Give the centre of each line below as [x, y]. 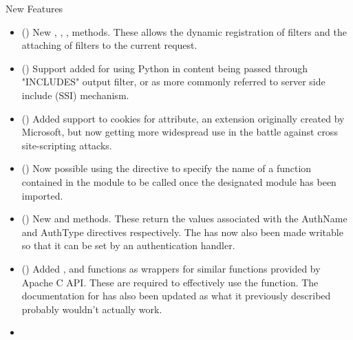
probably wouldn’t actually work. [92, 309]
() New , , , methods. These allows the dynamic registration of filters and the [184, 31]
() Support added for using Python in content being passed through [164, 68]
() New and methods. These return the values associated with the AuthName [184, 219]
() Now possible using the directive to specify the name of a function [167, 168]
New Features [34, 8]
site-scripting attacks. [67, 145]
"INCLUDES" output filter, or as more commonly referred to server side [173, 82]
